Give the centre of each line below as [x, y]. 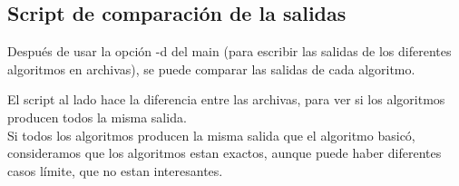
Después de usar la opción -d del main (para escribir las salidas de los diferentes [229, 51]
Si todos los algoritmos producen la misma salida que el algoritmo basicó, [211, 135]
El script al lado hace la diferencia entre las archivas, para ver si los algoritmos [226, 99]
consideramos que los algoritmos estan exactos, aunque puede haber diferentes [225, 153]
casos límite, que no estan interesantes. [115, 170]
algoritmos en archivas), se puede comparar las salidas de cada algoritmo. [211, 69]
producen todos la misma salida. [97, 117]
